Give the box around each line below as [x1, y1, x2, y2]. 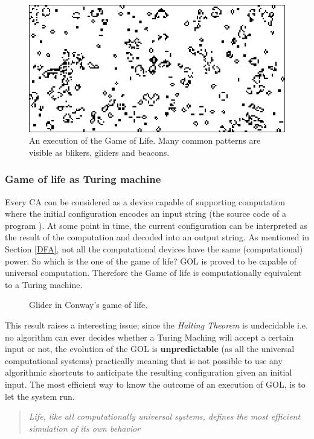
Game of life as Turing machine [5, 171, 161, 187]
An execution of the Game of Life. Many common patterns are [29, 134, 261, 147]
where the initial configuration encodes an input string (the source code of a [5, 207, 286, 220]
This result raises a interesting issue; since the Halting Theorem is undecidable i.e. [5, 318, 308, 331]
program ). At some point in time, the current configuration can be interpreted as [5, 219, 307, 231]
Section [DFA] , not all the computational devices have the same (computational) [5, 242, 303, 255]
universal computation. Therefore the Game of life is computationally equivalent [5, 266, 302, 279]
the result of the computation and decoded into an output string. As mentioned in [5, 231, 309, 243]
